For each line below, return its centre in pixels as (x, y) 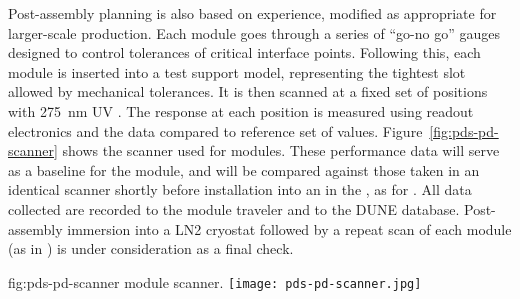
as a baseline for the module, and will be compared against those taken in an (244, 169)
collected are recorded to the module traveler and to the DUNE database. (234, 208)
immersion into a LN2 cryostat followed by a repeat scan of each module (289, 228)
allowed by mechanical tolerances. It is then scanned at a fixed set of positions (248, 91)
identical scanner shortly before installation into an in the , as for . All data (240, 189)
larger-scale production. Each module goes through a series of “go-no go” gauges (254, 32)
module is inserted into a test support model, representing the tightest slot (237, 71)
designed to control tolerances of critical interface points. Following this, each (244, 52)
